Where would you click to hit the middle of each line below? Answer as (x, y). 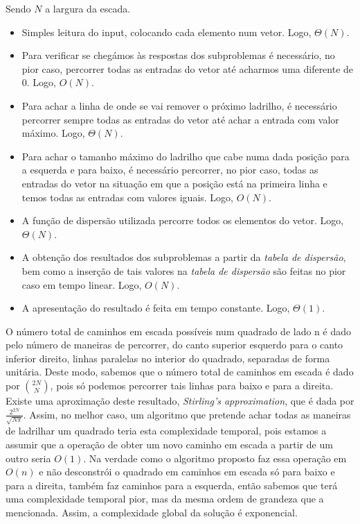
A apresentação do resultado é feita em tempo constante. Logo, (156, 308)
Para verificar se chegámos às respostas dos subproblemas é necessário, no (178, 55)
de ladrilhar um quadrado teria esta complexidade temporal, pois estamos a (166, 431)
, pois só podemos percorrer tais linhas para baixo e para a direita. (192, 386)
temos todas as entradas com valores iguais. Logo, (127, 197)
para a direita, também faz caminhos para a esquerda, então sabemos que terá (172, 485)
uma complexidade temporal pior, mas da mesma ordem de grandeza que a (165, 499)
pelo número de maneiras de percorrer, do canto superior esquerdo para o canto (174, 345)
